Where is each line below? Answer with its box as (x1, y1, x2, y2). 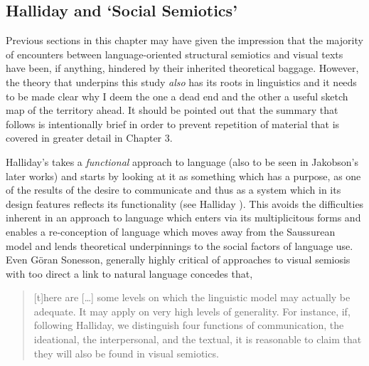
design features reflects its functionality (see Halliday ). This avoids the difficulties (6, 196, 364, 211)
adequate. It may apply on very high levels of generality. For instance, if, (33, 303, 351, 318)
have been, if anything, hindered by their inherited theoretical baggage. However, (6, 61, 359, 75)
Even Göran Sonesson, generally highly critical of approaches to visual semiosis (6, 252, 351, 267)
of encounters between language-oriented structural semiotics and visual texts (6, 46, 343, 61)
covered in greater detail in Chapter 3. (6, 130, 173, 145)
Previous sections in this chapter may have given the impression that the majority (6, 33, 363, 48)
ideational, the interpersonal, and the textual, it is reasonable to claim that (33, 332, 362, 347)
